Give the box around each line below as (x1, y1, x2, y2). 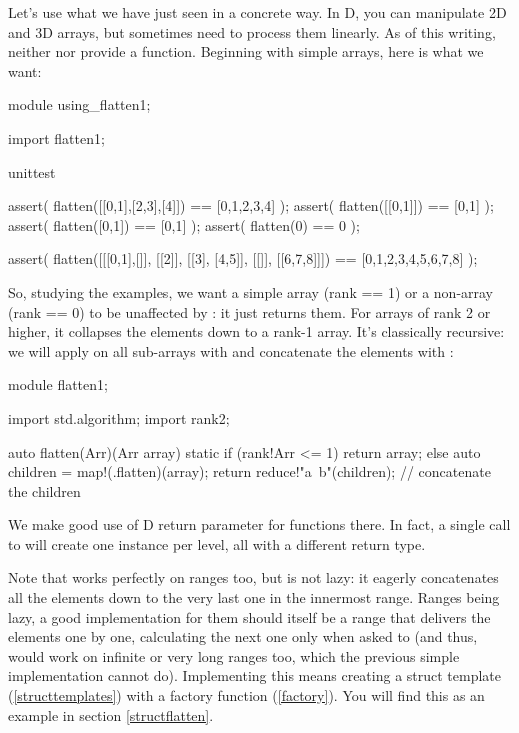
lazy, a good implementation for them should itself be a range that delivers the (8, 606, 491, 627)
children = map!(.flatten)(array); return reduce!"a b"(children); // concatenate (8, 461, 491, 482)
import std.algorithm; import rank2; (8, 407, 230, 428)
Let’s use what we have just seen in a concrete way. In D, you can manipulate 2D (8, 2, 507, 22)
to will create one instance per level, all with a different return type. (8, 533, 426, 554)
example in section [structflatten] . (8, 704, 214, 725)
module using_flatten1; (8, 94, 151, 115)
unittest (8, 161, 56, 182)
